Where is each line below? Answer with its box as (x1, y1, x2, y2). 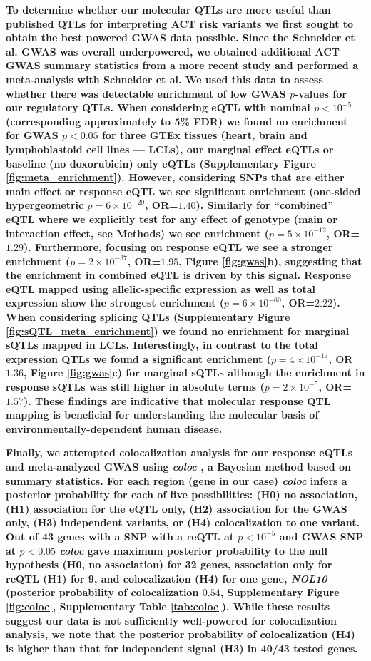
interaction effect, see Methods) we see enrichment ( (6, 225, 270, 240)
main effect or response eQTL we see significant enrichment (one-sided (6, 183, 361, 198)
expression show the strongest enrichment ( (6, 295, 225, 310)
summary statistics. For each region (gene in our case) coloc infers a (6, 473, 347, 488)
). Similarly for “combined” (195, 198, 333, 212)
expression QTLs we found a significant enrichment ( (6, 351, 271, 366)
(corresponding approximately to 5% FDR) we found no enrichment (6, 113, 348, 128)
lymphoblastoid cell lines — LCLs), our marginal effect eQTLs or (6, 141, 334, 156)
